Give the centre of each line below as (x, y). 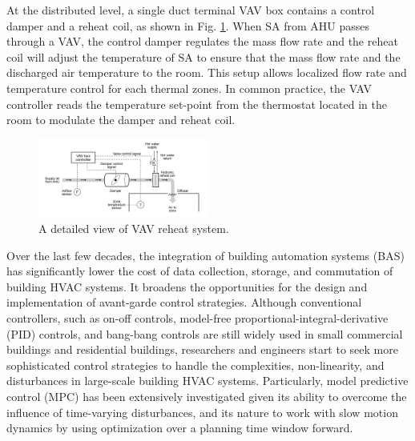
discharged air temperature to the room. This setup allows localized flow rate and (207, 72)
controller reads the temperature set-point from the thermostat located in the (197, 104)
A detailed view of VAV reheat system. (134, 229)
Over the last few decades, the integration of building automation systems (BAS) (205, 255)
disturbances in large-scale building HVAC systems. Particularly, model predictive (207, 381)
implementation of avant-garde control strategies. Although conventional (184, 302)
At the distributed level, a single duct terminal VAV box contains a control (191, 10)
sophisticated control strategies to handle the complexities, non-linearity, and (195, 365)
